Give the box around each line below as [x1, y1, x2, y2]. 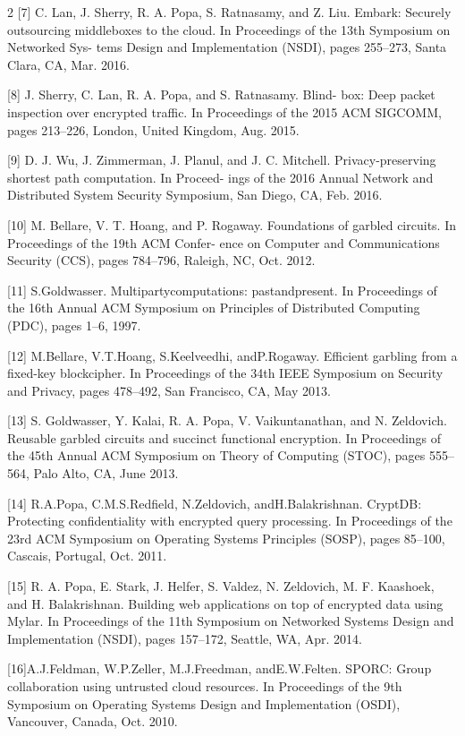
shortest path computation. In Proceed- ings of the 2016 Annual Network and [7, 167, 434, 186]
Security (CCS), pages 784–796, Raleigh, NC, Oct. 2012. [7, 251, 316, 270]
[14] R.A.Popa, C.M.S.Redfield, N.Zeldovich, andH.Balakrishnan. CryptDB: [7, 493, 422, 512]
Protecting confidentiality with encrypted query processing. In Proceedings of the [7, 511, 452, 530]
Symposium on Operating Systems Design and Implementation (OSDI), [7, 694, 401, 713]
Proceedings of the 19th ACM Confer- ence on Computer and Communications [7, 233, 440, 252]
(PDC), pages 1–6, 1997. [7, 315, 141, 334]
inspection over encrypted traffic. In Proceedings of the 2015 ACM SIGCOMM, [7, 102, 442, 121]
